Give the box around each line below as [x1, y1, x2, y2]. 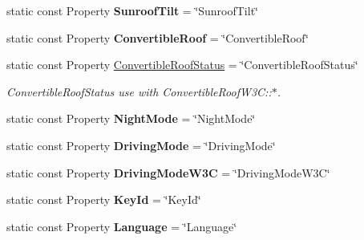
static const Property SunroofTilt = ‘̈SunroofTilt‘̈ [6, 2, 258, 18]
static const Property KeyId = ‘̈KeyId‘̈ [6, 191, 201, 208]
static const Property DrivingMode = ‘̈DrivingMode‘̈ [6, 136, 276, 153]
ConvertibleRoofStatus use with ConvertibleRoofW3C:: [6, 83, 272, 100]
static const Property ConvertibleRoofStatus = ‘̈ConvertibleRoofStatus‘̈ [6, 56, 358, 73]
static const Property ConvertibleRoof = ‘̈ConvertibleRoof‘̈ [6, 29, 309, 46]
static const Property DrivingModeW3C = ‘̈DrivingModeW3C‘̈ [6, 164, 330, 181]
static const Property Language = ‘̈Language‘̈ [6, 218, 237, 234]
